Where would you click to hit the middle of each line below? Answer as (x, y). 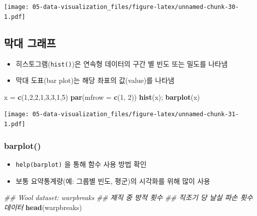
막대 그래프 (30, 42)
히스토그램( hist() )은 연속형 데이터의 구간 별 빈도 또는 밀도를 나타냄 (122, 63)
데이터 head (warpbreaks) (43, 207)
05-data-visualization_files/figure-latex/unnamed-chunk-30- (136, 7)
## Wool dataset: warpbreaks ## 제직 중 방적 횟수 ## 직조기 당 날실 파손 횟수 (128, 197)
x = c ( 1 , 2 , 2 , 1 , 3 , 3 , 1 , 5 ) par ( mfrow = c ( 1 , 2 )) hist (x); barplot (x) (102, 97)
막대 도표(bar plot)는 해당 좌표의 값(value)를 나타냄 (95, 80)
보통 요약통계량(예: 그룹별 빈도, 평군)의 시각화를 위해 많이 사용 (113, 180)
